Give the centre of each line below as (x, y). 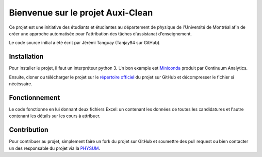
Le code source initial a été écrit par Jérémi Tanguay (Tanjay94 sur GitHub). (85, 43)
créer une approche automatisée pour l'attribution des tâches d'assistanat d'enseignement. (100, 33)
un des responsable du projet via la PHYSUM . (55, 148)
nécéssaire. (21, 84)
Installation (26, 56)
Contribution (29, 130)
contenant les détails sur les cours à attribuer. (55, 116)
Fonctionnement (34, 98)
